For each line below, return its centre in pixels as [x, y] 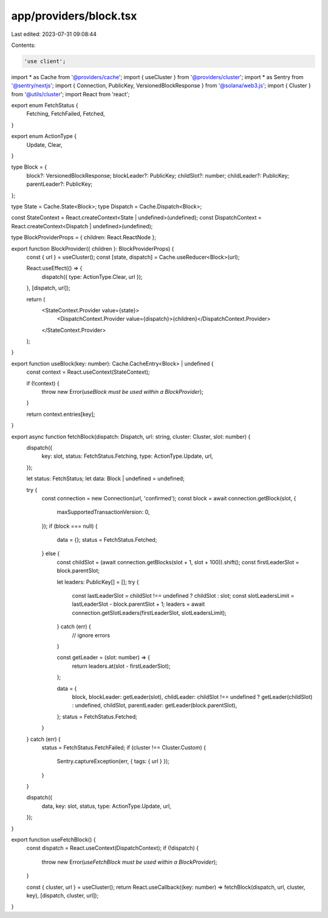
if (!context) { [43, 383]
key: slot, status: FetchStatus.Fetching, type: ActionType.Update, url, [127, 456]
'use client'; [45, 61]
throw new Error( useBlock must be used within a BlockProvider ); [122, 392]
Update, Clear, [45, 145]
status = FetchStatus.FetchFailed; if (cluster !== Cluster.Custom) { [124, 747]
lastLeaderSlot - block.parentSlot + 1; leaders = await [138, 604]
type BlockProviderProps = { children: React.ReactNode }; [84, 237]
